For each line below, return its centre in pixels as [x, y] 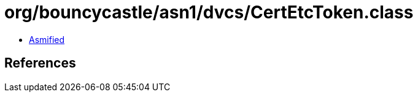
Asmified [47, 39]
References [40, 63]
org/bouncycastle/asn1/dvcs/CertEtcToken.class [209, 12]
